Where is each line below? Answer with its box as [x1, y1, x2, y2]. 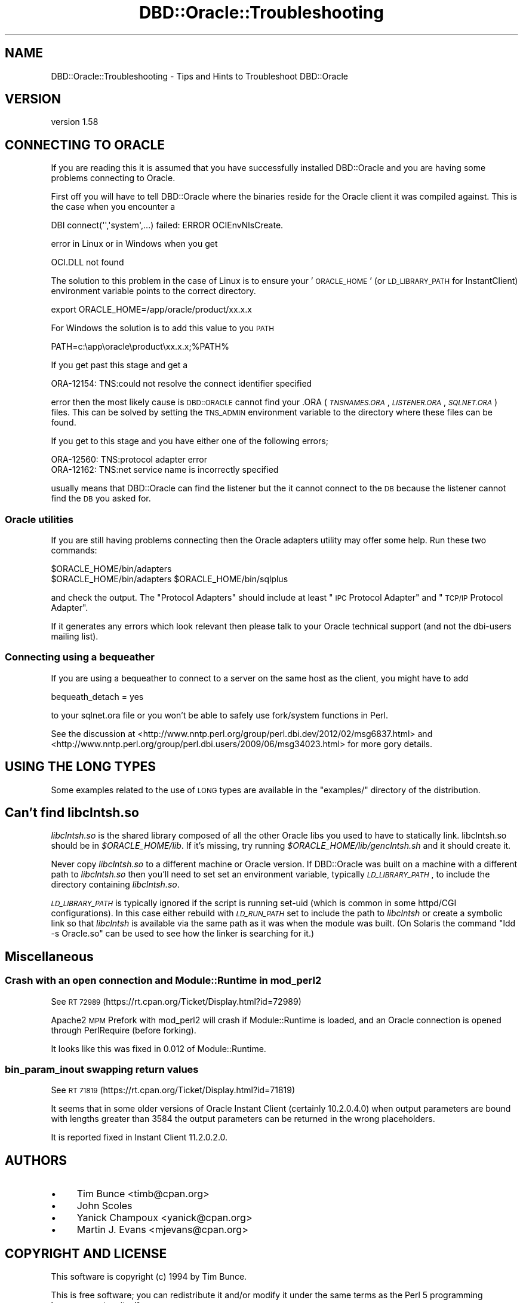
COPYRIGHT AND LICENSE [5, 1246, 167, 1261]
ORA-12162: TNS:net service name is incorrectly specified [51, 464, 279, 475]
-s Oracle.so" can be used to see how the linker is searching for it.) [51, 928, 315, 939]
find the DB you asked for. [51, 493, 151, 504]
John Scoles [76, 1200, 133, 1212]
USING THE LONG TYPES [5, 759, 156, 775]
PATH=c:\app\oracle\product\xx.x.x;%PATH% [51, 341, 229, 352]
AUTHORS [5, 1152, 67, 1168]
